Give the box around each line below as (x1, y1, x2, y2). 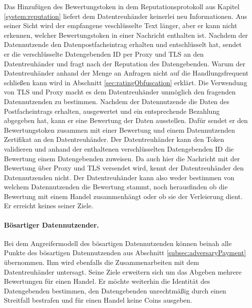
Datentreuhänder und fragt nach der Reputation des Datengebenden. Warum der (4, 58, 246, 68)
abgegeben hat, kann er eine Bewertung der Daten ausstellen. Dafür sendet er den (4, 115, 248, 125)
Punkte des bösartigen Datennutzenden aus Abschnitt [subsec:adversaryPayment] (4, 247, 246, 258)
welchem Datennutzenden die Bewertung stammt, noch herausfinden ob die (4, 182, 228, 192)
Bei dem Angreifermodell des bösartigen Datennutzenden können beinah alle (4, 238, 232, 248)
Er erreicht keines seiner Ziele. (4, 200, 94, 211)
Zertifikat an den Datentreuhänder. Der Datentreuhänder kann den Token (4, 134, 224, 144)
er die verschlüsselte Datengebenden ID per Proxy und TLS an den (4, 48, 204, 59)
